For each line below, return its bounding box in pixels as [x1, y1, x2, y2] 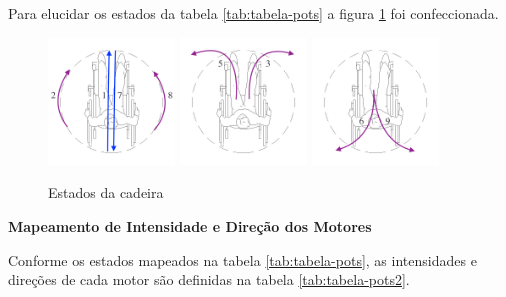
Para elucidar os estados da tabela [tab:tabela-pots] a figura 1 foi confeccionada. [8, 3, 499, 23]
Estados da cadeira [48, 182, 164, 203]
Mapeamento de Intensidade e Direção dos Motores [8, 215, 372, 236]
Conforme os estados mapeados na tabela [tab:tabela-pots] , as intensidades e [8, 249, 477, 270]
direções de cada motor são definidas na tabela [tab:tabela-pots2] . [8, 269, 410, 290]
